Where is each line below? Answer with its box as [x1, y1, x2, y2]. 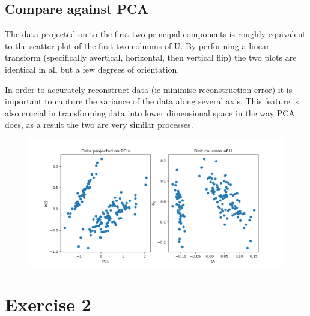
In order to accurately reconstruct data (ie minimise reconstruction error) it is [5, 83, 293, 95]
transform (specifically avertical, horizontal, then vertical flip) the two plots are [5, 51, 297, 64]
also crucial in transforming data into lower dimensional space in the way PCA [5, 106, 295, 119]
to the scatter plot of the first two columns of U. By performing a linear [5, 39, 270, 52]
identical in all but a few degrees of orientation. [5, 62, 180, 75]
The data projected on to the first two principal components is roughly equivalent [5, 28, 306, 40]
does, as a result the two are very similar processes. [5, 118, 193, 131]
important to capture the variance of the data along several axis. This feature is [5, 95, 299, 107]
